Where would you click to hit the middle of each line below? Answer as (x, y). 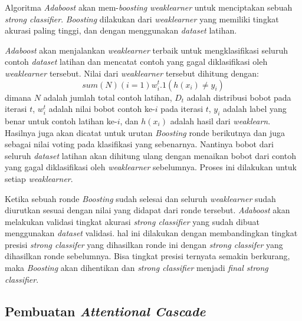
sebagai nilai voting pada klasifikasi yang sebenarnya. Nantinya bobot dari (139, 144)
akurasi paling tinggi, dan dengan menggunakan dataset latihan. (121, 30)
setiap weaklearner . (39, 178)
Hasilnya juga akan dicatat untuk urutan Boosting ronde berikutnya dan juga (145, 132)
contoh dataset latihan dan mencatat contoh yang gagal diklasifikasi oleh (136, 62)
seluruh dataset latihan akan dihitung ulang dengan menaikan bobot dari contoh (150, 155)
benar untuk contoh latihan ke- (61, 120)
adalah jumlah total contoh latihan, (108, 97)
